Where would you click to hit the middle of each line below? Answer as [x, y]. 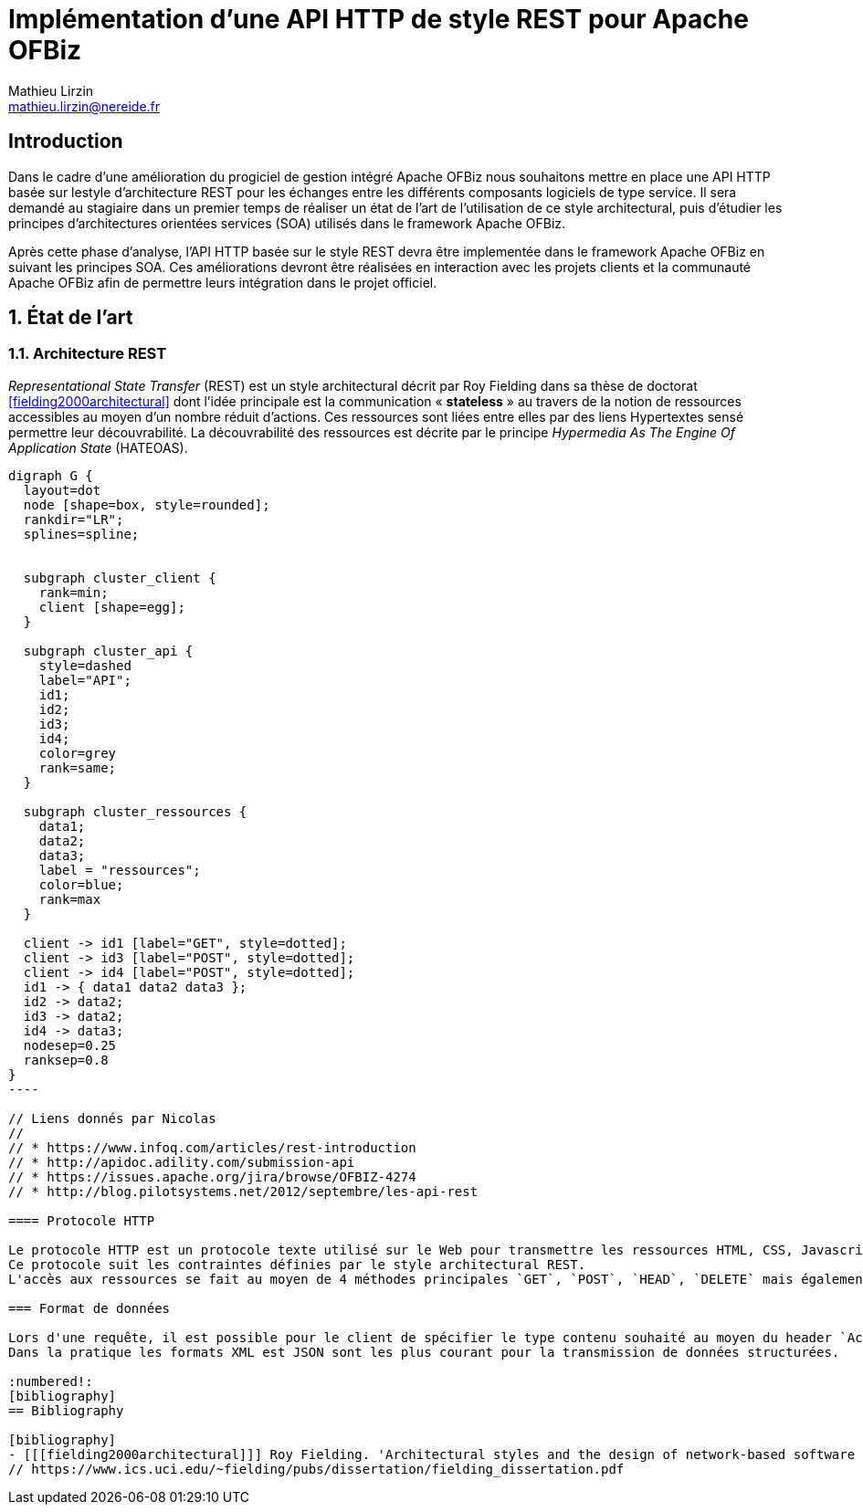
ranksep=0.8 [66, 1060]
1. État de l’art [71, 318]
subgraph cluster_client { [120, 577]
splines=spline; [81, 534]
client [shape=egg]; [112, 607]
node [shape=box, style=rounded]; [147, 504]
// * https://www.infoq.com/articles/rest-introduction [212, 1147]
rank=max [70, 899]
